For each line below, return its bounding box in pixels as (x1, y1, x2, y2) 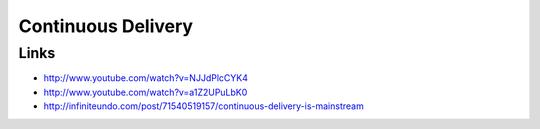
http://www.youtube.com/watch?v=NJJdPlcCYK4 (43, 72, 249, 84)
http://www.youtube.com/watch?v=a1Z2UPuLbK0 (43, 86, 248, 98)
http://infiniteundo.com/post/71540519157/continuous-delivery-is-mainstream (43, 100, 364, 112)
